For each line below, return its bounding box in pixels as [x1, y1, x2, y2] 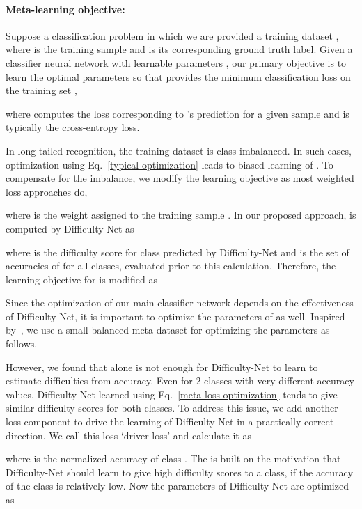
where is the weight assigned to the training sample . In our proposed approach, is [6, 207, 356, 222]
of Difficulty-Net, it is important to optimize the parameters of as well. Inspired [6, 308, 345, 323]
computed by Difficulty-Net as [6, 221, 134, 235]
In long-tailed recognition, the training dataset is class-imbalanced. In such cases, [6, 143, 352, 157]
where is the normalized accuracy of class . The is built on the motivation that [6, 451, 341, 466]
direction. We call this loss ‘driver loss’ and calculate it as [6, 428, 251, 442]
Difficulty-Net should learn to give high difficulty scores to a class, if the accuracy [6, 464, 354, 479]
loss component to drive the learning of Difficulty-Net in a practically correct [6, 414, 334, 429]
